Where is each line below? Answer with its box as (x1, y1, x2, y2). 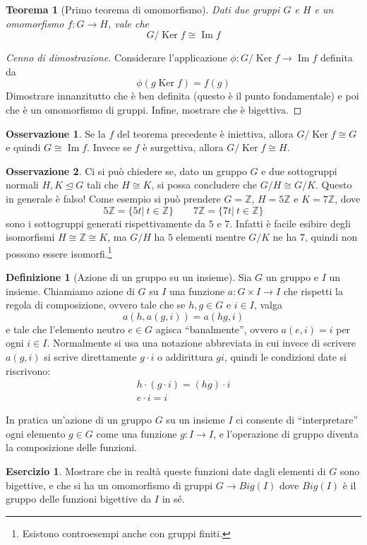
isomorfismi (6, 229, 55, 244)
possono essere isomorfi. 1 (6, 244, 112, 260)
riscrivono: (6, 363, 51, 378)
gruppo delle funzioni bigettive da (6, 491, 152, 506)
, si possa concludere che (151, 177, 258, 192)
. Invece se (87, 140, 132, 155)
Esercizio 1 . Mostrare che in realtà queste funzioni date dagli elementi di (6, 463, 326, 478)
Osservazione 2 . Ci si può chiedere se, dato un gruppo (6, 163, 247, 178)
